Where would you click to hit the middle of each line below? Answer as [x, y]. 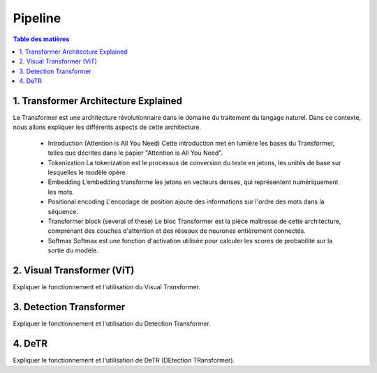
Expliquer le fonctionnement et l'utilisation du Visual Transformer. [107, 287]
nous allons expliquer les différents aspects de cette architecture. [107, 127]
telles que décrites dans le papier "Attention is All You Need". [135, 153]
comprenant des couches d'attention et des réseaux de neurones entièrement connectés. [177, 231]
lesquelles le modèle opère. [87, 172]
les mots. [61, 192]
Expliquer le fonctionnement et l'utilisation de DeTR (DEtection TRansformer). [124, 360]
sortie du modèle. [73, 250]
